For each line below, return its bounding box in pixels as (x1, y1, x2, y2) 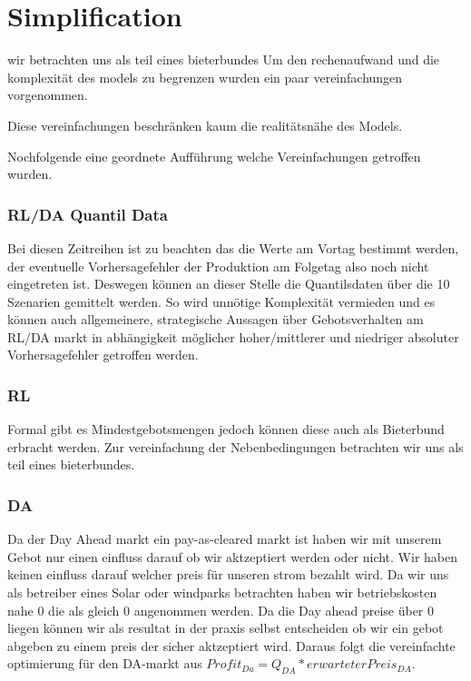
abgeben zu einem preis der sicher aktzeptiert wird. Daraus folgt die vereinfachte (7, 636, 456, 655)
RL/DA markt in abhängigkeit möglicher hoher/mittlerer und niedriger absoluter (7, 327, 459, 346)
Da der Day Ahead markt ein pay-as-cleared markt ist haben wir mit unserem (7, 529, 442, 548)
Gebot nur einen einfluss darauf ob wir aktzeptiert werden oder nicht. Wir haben (7, 547, 458, 566)
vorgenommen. (7, 85, 88, 104)
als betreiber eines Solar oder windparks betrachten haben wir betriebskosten (7, 583, 437, 602)
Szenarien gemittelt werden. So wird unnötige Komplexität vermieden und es (7, 291, 436, 311)
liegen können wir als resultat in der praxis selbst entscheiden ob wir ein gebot (7, 618, 444, 637)
